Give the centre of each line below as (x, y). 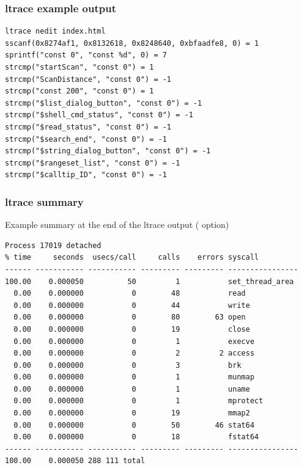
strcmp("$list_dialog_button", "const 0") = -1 (104, 103)
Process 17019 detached (53, 245)
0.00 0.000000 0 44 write (132, 305)
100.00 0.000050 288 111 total (75, 461)
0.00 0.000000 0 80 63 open (130, 317)
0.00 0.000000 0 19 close (132, 329)
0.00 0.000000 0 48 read (130, 294)
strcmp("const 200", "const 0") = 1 (79, 91)
